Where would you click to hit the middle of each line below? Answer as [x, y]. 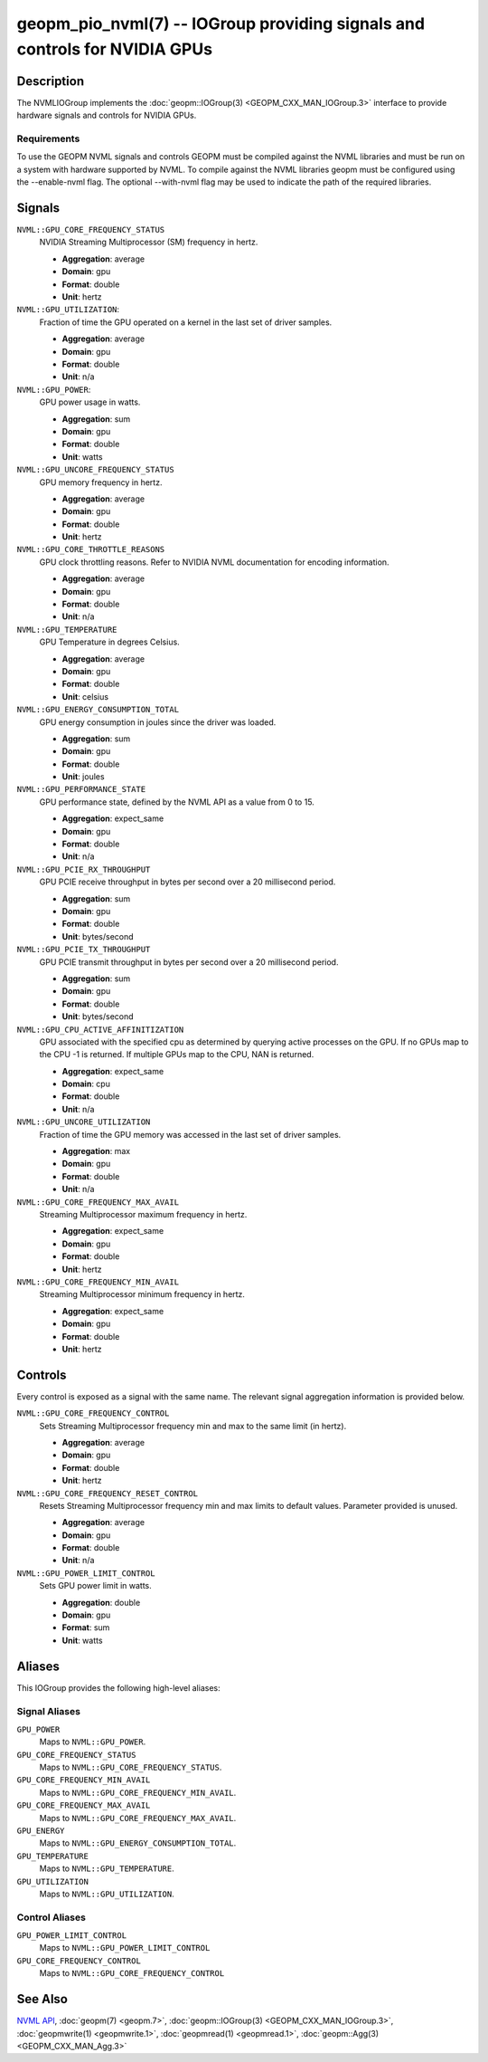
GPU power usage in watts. [90, 402]
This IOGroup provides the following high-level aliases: [118, 1687]
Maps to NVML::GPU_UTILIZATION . [107, 1894]
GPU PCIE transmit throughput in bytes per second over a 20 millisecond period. [189, 962]
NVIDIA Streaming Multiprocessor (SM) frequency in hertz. [149, 242]
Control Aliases [51, 1917]
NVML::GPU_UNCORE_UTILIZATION [84, 1122]
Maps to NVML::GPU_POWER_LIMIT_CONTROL [125, 1948]
